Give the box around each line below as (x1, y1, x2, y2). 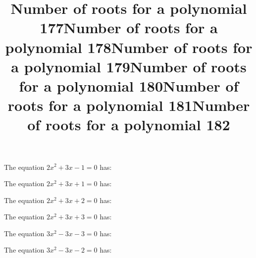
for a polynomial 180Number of (19, 75, 239, 96)
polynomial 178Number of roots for (5, 37, 253, 57)
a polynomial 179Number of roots (11, 56, 247, 76)
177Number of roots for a (40, 17, 218, 38)
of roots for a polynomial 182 (27, 114, 230, 135)
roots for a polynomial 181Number (7, 95, 250, 115)
